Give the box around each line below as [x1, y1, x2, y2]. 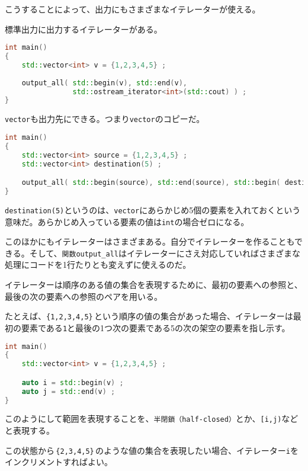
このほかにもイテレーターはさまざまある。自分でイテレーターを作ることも [5, 235, 294, 248]
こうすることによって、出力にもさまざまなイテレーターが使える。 [5, 3, 261, 15]
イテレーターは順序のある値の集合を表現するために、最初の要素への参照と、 [5, 278, 303, 291]
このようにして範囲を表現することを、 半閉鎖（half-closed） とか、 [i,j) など [5, 412, 299, 425]
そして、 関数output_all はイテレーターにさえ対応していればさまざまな [29, 246, 301, 259]
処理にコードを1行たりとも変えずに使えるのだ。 [5, 258, 191, 271]
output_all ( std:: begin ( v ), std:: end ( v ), [21, 78, 187, 87]
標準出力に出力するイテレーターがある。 [5, 23, 162, 35]
